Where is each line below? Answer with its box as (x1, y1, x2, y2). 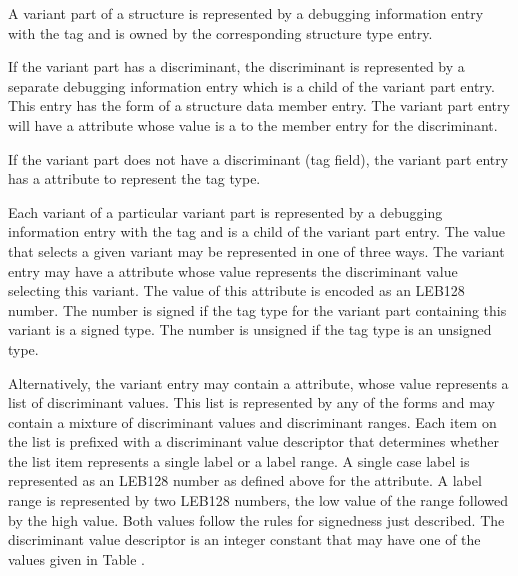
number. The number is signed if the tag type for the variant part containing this (8, 299, 507, 320)
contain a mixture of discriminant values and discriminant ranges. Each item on (8, 411, 497, 432)
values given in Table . (8, 548, 145, 569)
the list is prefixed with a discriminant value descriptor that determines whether (8, 431, 500, 452)
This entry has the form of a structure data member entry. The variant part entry (8, 95, 510, 116)
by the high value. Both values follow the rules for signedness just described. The (8, 509, 505, 530)
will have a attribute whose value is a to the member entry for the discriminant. (8, 114, 498, 135)
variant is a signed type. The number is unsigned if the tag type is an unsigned (8, 319, 492, 340)
